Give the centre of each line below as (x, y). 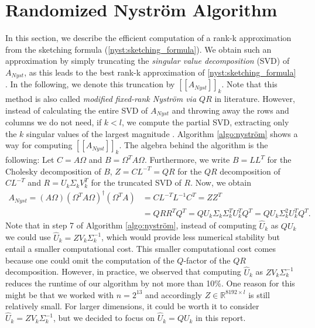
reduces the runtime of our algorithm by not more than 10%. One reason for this (150, 283)
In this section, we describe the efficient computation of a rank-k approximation (148, 38)
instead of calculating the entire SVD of (77, 110)
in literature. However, (255, 99)
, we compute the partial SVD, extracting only (205, 122)
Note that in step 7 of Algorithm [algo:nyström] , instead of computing (131, 225)
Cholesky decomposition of (53, 171)
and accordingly (174, 294)
